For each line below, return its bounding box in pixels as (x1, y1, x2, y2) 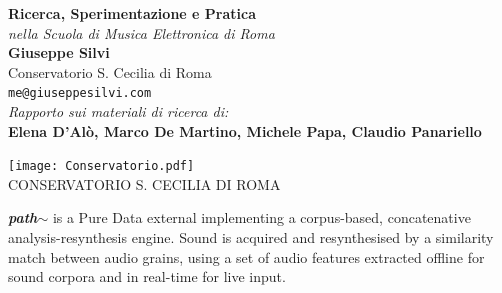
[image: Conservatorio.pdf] (8, 159, 195, 174)
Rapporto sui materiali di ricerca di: (8, 101, 229, 122)
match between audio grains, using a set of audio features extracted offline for (8, 246, 485, 267)
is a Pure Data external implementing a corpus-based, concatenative (52, 207, 471, 228)
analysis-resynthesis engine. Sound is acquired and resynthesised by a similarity (8, 227, 494, 248)
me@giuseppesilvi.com (8, 86, 152, 101)
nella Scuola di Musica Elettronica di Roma (8, 22, 275, 43)
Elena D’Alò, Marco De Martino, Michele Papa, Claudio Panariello (8, 120, 482, 141)
